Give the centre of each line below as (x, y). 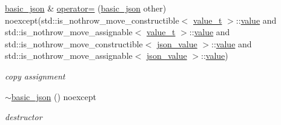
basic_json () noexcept (54, 96)
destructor (24, 117)
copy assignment (35, 76)
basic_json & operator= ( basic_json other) (86, 8)
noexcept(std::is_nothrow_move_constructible (92, 20)
